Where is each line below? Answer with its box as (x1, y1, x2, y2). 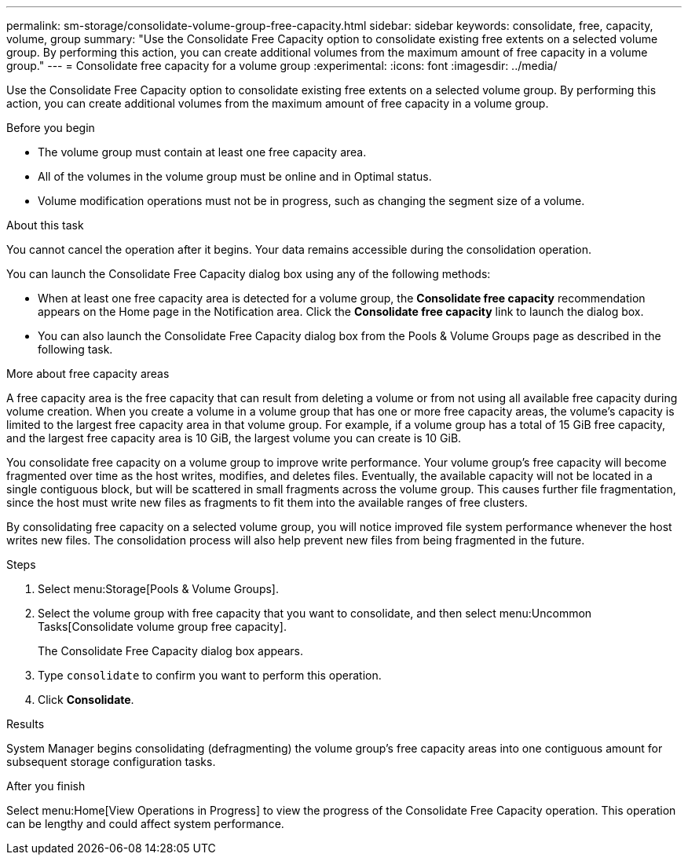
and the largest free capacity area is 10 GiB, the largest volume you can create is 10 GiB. (6, 431, 462, 445)
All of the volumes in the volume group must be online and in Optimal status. (38, 170, 432, 183)
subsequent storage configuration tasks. (6, 755, 216, 768)
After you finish (6, 779, 86, 793)
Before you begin (6, 121, 95, 134)
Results (6, 717, 45, 731)
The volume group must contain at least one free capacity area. (38, 145, 367, 159)
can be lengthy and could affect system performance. (6, 817, 284, 830)
